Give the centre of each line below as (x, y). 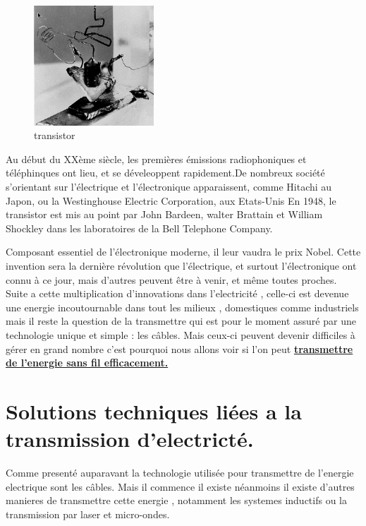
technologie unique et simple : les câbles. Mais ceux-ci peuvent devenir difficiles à (181, 334)
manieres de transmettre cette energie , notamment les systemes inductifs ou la (176, 500)
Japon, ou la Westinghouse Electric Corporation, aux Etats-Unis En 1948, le (171, 200)
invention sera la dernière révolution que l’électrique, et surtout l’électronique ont (181, 265)
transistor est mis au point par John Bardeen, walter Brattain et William (164, 214)
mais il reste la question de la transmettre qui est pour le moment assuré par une (181, 321)
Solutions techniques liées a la (154, 411)
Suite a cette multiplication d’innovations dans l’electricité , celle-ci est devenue (177, 293)
